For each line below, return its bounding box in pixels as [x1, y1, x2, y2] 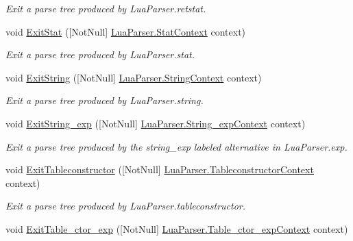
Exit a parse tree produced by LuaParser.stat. [5, 47, 195, 62]
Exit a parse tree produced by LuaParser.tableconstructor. [5, 199, 246, 213]
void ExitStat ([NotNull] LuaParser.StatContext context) [5, 24, 246, 38]
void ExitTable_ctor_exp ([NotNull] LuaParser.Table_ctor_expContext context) [5, 221, 348, 236]
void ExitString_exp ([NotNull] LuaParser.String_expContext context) [5, 116, 306, 130]
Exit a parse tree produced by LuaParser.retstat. [5, 1, 206, 15]
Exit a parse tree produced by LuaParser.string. [5, 93, 204, 107]
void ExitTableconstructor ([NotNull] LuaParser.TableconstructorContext [5, 162, 314, 177]
